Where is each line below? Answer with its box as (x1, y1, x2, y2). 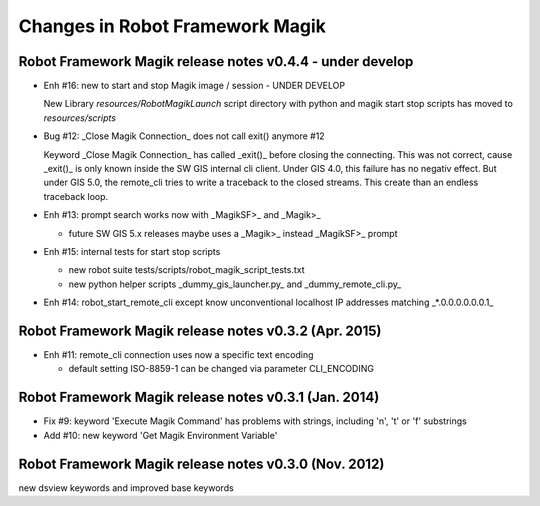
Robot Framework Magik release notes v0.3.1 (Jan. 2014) (18, 389, 380, 406)
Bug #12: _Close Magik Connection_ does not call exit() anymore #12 (43, 130, 325, 142)
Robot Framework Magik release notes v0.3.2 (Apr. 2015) (18, 322, 382, 339)
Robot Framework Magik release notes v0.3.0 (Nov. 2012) (18, 455, 385, 472)
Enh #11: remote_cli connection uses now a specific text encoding (43, 349, 314, 361)
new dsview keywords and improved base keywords (18, 481, 234, 494)
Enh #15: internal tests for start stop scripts (43, 245, 221, 257)
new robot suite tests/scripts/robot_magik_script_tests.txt (68, 264, 305, 276)
